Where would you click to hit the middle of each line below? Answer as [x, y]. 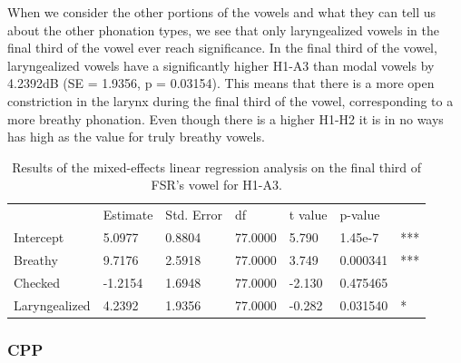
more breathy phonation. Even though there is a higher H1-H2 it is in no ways [226, 118]
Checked [37, 282]
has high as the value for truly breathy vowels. [136, 137]
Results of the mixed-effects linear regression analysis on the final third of [217, 167]
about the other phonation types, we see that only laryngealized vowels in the [223, 29]
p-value [360, 215]
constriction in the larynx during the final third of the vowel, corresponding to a [230, 100]
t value [308, 215]
